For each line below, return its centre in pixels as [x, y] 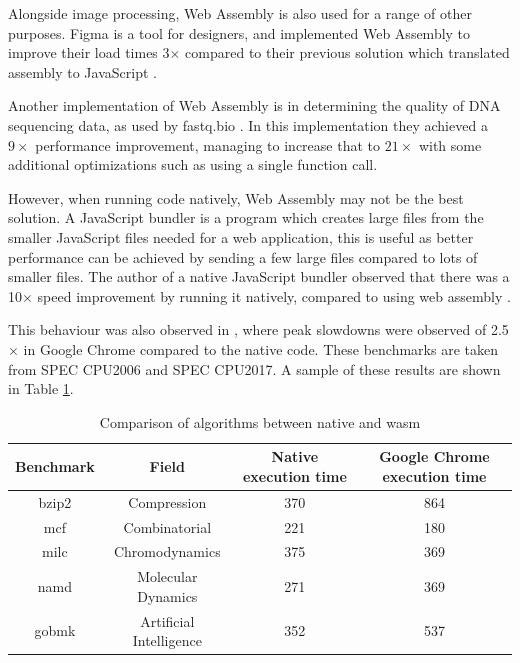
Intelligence [167, 640]
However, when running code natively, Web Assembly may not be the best [236, 197]
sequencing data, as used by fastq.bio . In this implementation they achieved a [248, 124]
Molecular [167, 576]
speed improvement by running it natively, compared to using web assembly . [274, 295]
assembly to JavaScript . [82, 71]
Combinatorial [167, 526]
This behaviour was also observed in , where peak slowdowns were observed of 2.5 [258, 329]
